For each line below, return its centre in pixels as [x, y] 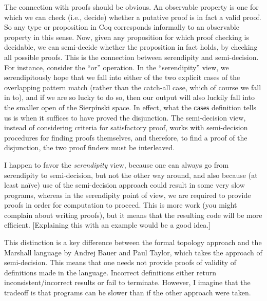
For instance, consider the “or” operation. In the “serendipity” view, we [117, 67]
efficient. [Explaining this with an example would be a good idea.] [108, 225]
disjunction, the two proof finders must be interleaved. [90, 147]
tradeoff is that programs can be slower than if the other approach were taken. [128, 293]
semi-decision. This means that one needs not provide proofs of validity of [120, 262]
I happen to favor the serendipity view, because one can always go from [117, 164]
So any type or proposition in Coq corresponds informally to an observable [122, 27]
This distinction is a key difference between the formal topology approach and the [133, 242]
